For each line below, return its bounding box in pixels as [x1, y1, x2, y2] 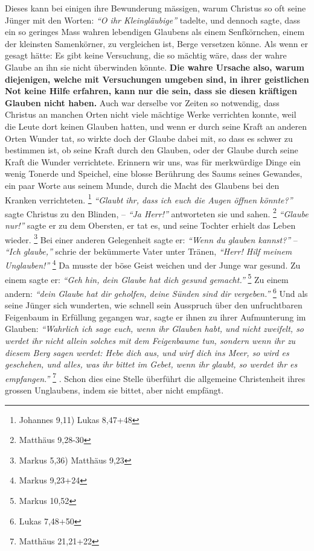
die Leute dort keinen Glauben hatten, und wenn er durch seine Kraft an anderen [5, 119, 307, 132]
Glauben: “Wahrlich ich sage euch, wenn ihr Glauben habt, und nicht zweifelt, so [5, 322, 304, 335]
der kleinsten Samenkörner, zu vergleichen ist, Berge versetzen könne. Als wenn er [5, 37, 308, 49]
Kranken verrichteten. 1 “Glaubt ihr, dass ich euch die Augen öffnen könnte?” [5, 191, 293, 206]
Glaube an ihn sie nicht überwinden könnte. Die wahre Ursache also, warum [5, 60, 304, 73]
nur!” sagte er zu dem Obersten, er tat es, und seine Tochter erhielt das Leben [5, 219, 296, 231]
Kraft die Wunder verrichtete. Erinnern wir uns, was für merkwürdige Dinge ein [5, 155, 301, 168]
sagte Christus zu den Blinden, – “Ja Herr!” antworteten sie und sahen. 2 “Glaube [5, 205, 309, 220]
